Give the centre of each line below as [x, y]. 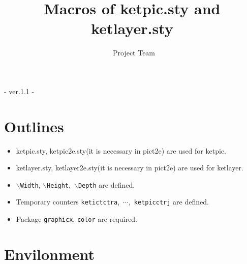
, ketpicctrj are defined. [168, 202]
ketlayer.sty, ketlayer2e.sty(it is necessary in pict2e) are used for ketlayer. [130, 168]
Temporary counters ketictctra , [68, 202]
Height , [59, 184]
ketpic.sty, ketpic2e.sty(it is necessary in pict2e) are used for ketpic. [121, 150]
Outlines [34, 126]
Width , [30, 184]
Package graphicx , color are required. [76, 219]
